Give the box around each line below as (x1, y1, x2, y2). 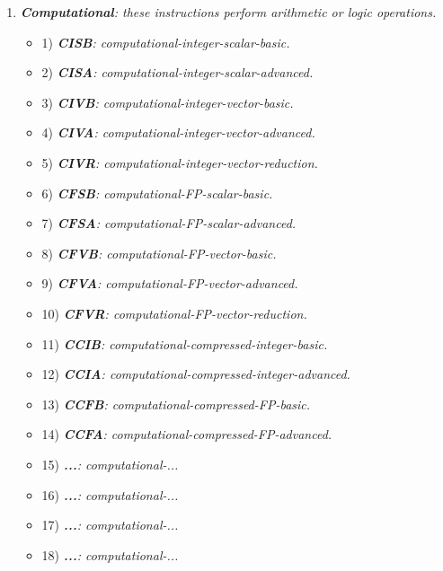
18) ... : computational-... (41, 545, 179, 564)
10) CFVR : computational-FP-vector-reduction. (41, 303, 307, 322)
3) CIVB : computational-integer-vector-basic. (41, 92, 294, 111)
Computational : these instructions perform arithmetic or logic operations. (20, 3, 437, 21)
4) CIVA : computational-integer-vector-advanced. (41, 123, 315, 142)
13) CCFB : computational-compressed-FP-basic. (41, 394, 311, 413)
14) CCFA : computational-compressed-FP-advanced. (41, 425, 332, 444)
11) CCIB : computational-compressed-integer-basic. (41, 334, 328, 353)
